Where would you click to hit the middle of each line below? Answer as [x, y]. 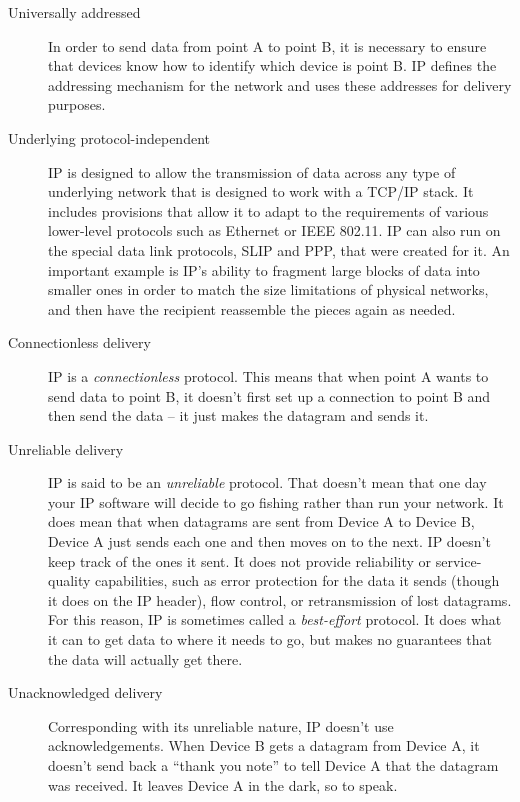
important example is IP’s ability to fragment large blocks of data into [264, 269]
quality [69, 580]
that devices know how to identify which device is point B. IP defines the [272, 65]
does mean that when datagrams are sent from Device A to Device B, [261, 521]
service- [458, 560]
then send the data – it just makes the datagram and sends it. [238, 415]
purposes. [77, 104]
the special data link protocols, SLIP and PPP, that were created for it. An [279, 249]
